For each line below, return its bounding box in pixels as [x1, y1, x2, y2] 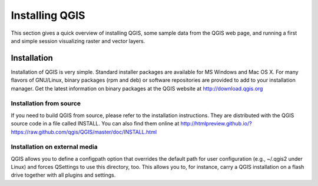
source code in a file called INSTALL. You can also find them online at [11, 120, 180, 127]
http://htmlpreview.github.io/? [180, 120, 253, 127]
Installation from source [11, 99, 81, 108]
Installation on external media [11, 143, 98, 151]
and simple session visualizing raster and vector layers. [11, 37, 145, 44]
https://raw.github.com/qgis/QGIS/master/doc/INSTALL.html [11, 128, 157, 135]
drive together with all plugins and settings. [11, 171, 116, 179]
